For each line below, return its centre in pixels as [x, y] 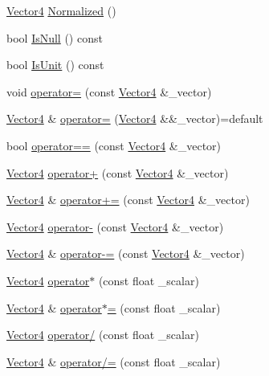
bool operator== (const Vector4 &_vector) [114, 145]
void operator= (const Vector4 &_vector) [109, 91]
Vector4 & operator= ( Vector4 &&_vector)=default [135, 119]
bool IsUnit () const [55, 65]
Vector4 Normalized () [61, 10]
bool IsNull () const [55, 37]
